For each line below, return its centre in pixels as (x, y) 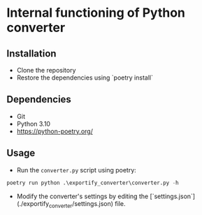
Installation (31, 53)
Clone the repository (46, 70)
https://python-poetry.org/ (55, 131)
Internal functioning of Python (96, 13)
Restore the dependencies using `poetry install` (85, 77)
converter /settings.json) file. (87, 204)
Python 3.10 (33, 124)
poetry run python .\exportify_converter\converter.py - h (93, 183)
